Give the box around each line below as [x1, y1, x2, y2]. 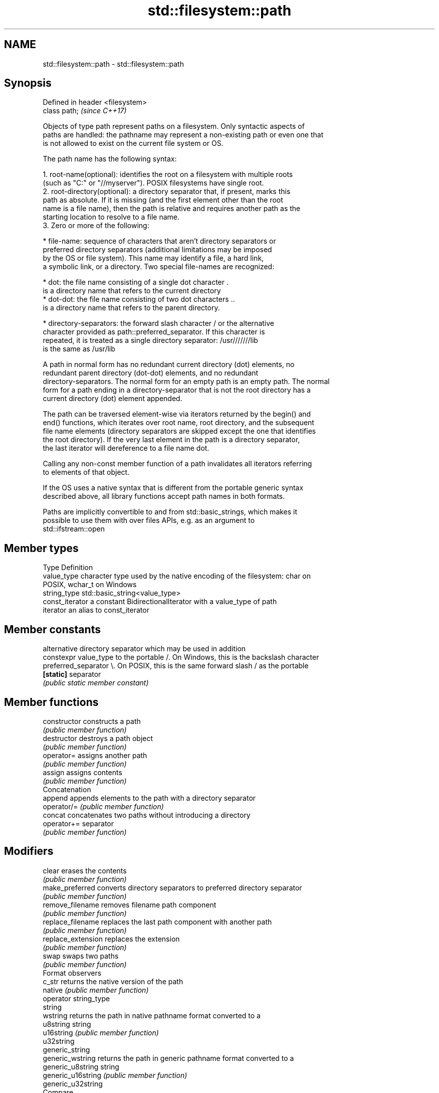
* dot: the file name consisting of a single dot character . [43, 278, 229, 287]
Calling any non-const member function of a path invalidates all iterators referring [43, 459, 312, 468]
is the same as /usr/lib [43, 344, 115, 353]
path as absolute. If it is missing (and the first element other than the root [43, 196, 283, 205]
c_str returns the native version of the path [43, 977, 183, 986]
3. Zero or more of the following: [43, 221, 149, 230]
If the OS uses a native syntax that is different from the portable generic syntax [43, 483, 304, 492]
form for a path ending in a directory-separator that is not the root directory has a [43, 386, 311, 395]
